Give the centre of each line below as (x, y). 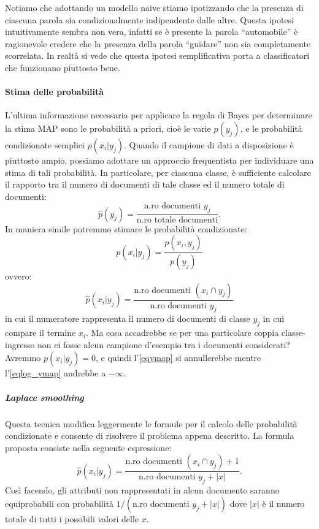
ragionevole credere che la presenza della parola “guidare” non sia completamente (158, 43)
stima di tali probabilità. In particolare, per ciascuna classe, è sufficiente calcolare (158, 172)
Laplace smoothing (44, 397)
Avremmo (23, 358)
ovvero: (18, 276)
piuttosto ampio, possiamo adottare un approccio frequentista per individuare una (159, 160)
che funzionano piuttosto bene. (63, 67)
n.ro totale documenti (177, 220)
